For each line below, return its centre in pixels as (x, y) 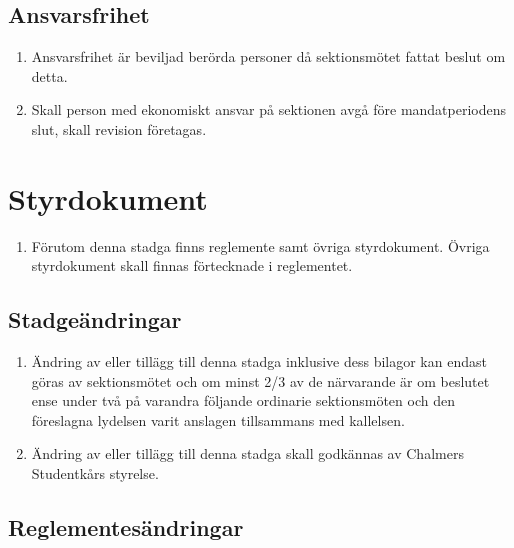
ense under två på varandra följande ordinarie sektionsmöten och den (243, 400)
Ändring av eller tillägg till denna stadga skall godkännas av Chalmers (247, 453)
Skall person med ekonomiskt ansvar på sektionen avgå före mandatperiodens (269, 109)
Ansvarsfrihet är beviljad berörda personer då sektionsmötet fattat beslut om (268, 56)
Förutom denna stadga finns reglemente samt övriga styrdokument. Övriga (260, 245)
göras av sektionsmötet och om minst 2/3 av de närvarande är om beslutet (260, 380)
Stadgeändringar (95, 319)
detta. (49, 75)
